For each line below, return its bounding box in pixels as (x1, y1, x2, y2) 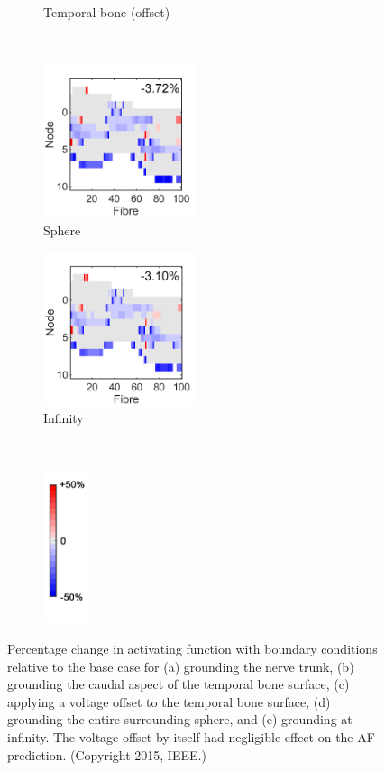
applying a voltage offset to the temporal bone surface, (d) (7, 692, 331, 711)
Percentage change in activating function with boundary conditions (7, 638, 378, 657)
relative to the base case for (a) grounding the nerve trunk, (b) (7, 656, 354, 675)
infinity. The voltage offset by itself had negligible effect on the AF (7, 727, 375, 746)
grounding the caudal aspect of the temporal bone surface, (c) (7, 675, 350, 693)
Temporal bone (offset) (43, 3, 170, 21)
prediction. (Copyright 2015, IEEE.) (7, 745, 206, 764)
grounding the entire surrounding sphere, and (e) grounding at (7, 710, 353, 729)
